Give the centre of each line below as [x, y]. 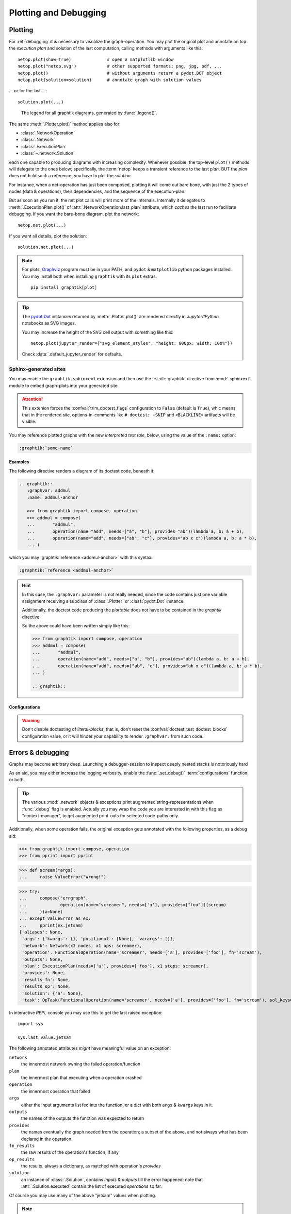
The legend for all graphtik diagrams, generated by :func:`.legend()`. [89, 113]
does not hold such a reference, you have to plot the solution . [70, 176]
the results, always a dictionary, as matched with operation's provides [91, 1166]
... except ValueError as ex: [55, 919]
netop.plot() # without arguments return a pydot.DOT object [120, 73]
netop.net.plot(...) [42, 225]
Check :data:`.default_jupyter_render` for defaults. [72, 354]
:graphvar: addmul [49, 491]
